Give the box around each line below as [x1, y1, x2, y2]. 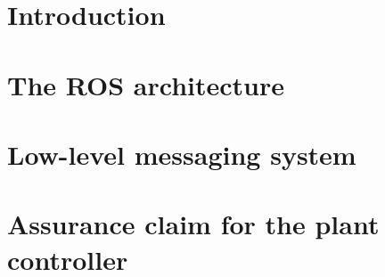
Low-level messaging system [7, 135, 356, 172]
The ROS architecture [7, 66, 285, 102]
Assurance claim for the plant [7, 206, 380, 242]
